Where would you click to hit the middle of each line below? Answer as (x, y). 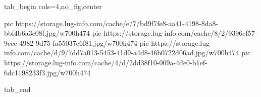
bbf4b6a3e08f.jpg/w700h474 (47, 33)
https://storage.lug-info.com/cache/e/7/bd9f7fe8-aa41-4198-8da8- (117, 23)
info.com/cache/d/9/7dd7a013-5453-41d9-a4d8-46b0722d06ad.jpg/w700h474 (122, 53)
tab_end (17, 89)
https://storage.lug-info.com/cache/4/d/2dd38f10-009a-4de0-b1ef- (106, 62)
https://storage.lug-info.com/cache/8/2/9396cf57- (180, 33)
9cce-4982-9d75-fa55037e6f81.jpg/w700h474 (71, 42)
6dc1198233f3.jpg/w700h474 (47, 72)
